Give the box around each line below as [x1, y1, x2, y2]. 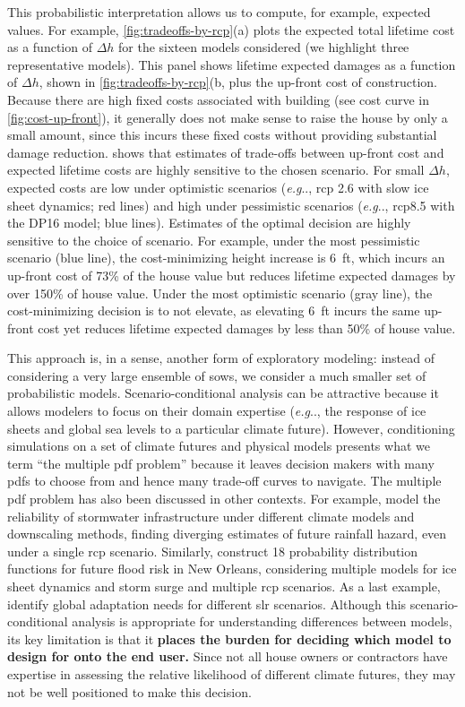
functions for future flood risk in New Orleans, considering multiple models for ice [7, 559, 457, 578]
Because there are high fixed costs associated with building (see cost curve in [7, 90, 429, 108]
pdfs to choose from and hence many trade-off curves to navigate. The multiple [7, 471, 442, 490]
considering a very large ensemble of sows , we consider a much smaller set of [7, 366, 426, 384]
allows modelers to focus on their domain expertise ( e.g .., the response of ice [7, 401, 426, 420]
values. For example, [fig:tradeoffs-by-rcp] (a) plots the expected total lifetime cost [7, 20, 455, 39]
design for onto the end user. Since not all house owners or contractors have [7, 647, 448, 666]
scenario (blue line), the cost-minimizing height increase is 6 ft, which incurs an [7, 248, 445, 267]
